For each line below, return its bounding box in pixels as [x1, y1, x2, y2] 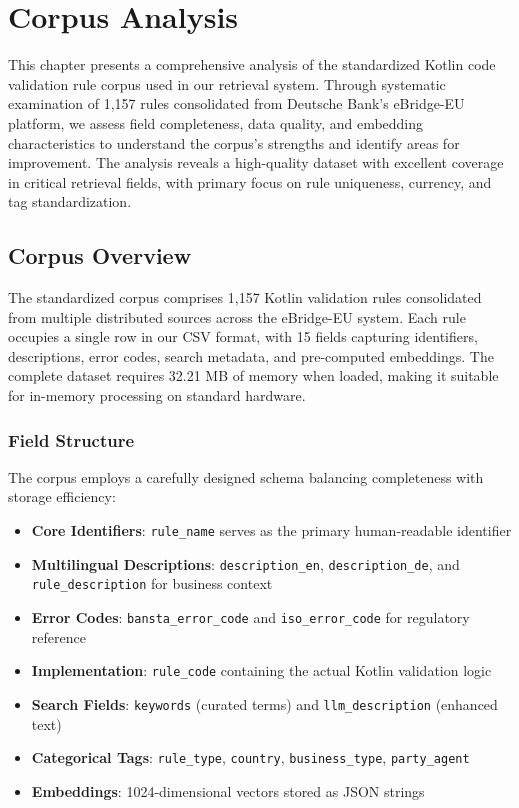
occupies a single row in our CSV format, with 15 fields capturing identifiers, [8, 326, 478, 347]
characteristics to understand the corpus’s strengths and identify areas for [8, 132, 460, 153]
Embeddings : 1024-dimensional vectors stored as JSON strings [31, 780, 425, 801]
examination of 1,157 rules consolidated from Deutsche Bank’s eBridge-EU [8, 93, 465, 114]
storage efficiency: [8, 486, 116, 507]
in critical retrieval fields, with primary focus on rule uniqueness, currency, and [8, 171, 492, 192]
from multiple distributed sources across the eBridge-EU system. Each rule [8, 306, 466, 327]
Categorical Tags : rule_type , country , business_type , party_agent [31, 747, 470, 768]
